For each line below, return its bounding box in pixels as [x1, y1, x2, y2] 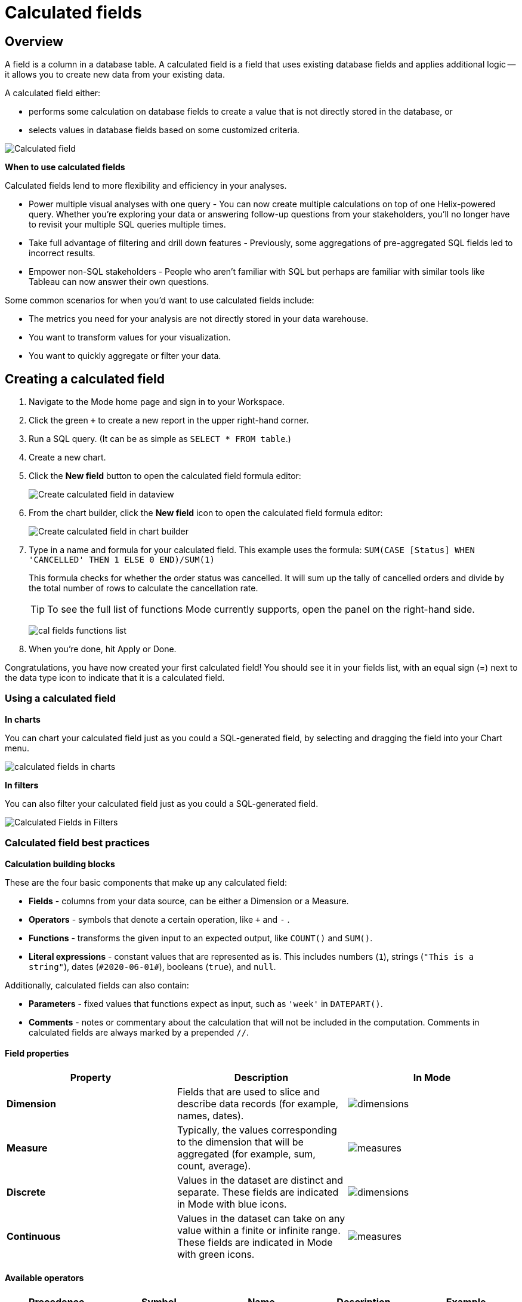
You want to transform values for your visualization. [29, 332, 231, 343]
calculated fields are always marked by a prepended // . [29, 1027, 249, 1037]
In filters [5, 779, 39, 790]
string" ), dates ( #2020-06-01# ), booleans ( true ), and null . [29, 961, 276, 972]
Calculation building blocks [5, 858, 115, 869]
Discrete [7, 1186, 46, 1198]
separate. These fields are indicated [177, 1186, 339, 1198]
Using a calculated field [5, 692, 116, 705]
